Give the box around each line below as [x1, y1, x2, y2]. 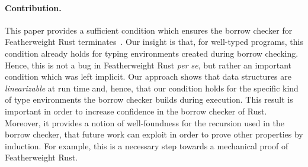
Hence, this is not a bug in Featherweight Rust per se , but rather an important [5, 58, 291, 71]
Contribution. [5, 1, 62, 14]
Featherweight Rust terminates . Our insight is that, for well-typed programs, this [5, 35, 303, 48]
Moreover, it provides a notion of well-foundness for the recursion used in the [5, 116, 284, 129]
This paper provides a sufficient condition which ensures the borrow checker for [5, 24, 293, 36]
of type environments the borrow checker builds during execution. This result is [5, 93, 293, 106]
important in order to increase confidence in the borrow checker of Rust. [5, 104, 267, 117]
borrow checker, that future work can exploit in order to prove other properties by [5, 128, 303, 140]
